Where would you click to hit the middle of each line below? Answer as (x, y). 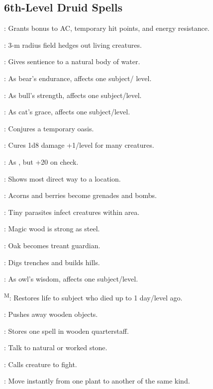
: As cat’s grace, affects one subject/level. (67, 112)
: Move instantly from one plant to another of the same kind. (97, 381)
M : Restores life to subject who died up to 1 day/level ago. (93, 296)
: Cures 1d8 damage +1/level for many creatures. (79, 145)
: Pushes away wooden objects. (51, 314)
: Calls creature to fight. (41, 364)
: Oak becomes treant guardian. (52, 245)
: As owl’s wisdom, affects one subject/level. (71, 279)
